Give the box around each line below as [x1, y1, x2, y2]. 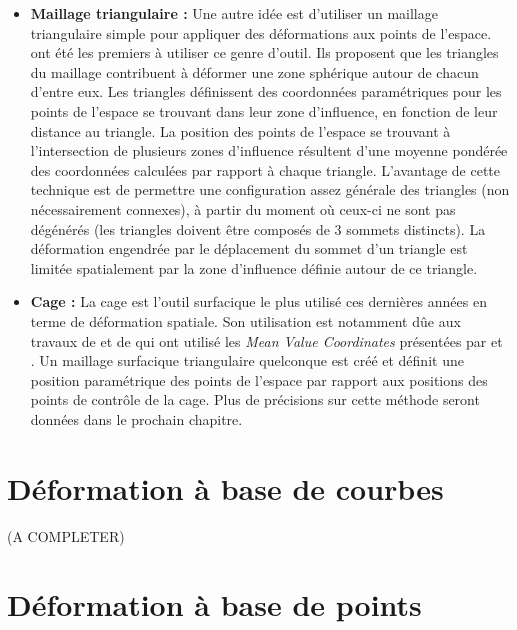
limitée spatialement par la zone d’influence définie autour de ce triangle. [30, 257, 478, 278]
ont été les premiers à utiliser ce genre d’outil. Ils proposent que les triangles [30, 42, 499, 63]
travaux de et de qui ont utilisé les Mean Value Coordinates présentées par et [30, 330, 503, 351]
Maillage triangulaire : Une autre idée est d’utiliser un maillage [30, 3, 438, 23]
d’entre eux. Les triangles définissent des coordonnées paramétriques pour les [30, 81, 502, 102]
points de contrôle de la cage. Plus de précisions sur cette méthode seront [30, 389, 480, 410]
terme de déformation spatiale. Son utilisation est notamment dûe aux [30, 310, 461, 331]
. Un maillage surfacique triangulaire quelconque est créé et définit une [30, 350, 464, 371]
